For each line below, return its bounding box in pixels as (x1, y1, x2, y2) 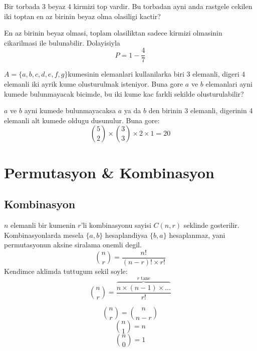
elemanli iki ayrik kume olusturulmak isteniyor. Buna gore (4, 79, 183, 89)
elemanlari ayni (205, 79, 252, 89)
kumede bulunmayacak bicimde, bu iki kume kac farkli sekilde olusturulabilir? (4, 88, 244, 99)
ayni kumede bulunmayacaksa (24, 105, 116, 116)
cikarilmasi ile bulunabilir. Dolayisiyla (4, 37, 120, 48)
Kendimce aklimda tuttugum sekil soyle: (4, 265, 128, 276)
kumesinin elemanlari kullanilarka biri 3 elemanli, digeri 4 (68, 69, 245, 79)
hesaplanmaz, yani (169, 229, 225, 240)
